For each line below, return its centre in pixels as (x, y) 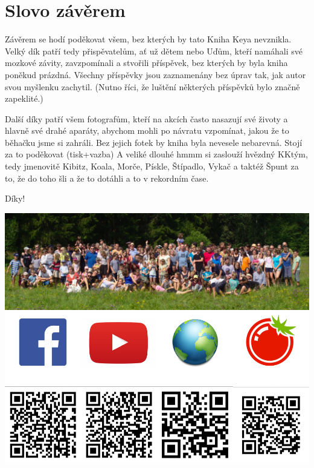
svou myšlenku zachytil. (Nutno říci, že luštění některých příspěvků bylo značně (152, 86)
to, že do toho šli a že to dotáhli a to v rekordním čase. (107, 178)
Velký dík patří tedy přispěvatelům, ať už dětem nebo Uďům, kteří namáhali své (154, 51)
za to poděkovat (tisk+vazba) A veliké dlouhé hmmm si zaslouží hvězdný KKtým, (156, 154)
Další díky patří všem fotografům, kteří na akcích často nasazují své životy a (146, 118)
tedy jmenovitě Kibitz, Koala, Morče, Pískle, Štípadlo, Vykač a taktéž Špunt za (152, 166)
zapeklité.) (24, 98)
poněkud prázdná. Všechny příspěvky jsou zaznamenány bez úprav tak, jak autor (155, 74)
